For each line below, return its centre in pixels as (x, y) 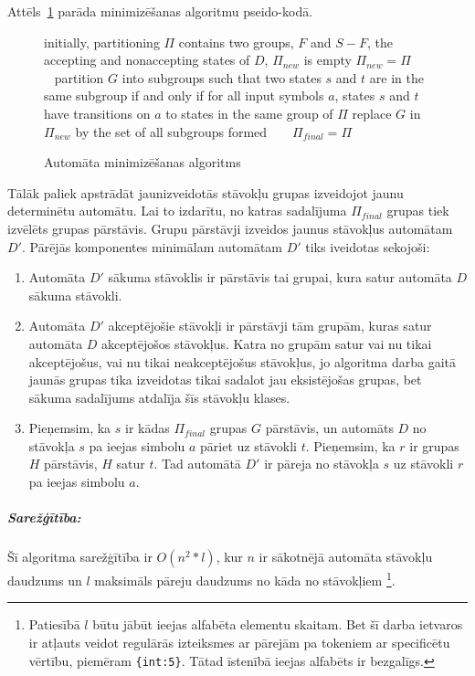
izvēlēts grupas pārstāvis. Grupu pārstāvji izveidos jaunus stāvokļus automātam (230, 228)
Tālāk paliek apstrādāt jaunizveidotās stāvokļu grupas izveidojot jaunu (206, 192)
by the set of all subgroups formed (171, 131)
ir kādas (148, 428)
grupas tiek (418, 211)
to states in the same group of (249, 113)
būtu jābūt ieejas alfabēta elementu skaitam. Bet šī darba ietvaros (278, 624)
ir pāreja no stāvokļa (322, 464)
